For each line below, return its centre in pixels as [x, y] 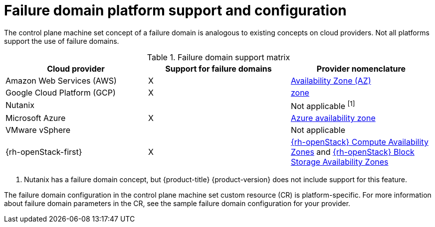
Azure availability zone [333, 118]
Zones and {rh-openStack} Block [352, 152]
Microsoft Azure [36, 118]
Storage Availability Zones [339, 162]
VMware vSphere [38, 130]
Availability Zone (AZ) [331, 80]
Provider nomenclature [361, 68]
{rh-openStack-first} [44, 152]
